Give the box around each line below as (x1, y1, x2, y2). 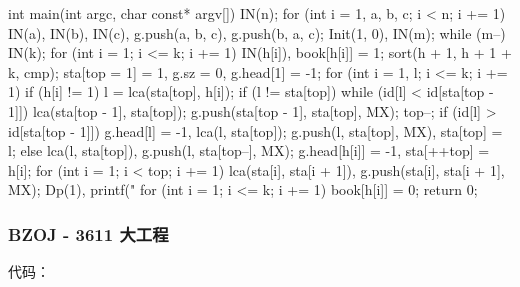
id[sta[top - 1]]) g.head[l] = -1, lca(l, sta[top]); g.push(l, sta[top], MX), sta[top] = (8, 120, 503, 141)
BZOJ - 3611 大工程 (8, 221, 169, 246)
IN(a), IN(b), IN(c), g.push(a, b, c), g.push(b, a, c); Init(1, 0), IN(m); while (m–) (8, 22, 506, 43)
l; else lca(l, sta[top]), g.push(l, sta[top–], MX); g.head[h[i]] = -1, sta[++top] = (8, 140, 490, 161)
